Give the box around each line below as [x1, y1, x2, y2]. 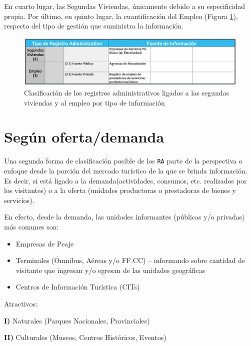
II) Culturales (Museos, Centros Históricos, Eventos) [4, 332, 166, 342]
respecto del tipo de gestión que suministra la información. [4, 20, 183, 31]
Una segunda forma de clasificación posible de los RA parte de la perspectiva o [4, 155, 242, 166]
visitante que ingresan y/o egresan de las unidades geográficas [15, 264, 205, 275]
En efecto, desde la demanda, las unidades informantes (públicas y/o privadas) [4, 211, 245, 222]
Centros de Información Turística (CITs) [15, 281, 140, 292]
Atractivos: [4, 298, 38, 308]
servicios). [4, 194, 34, 205]
